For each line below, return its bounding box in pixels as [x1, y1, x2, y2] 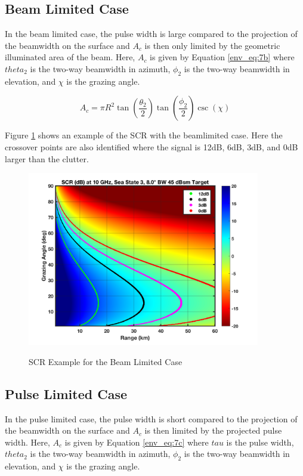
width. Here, [5, 435, 50, 448]
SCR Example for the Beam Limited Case [29, 355, 183, 367]
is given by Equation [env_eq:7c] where [64, 435, 209, 448]
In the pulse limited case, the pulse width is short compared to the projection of [5, 412, 298, 425]
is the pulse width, [226, 435, 294, 448]
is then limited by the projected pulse [144, 424, 282, 437]
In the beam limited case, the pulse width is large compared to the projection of [5, 27, 298, 40]
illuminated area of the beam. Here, [5, 51, 135, 63]
